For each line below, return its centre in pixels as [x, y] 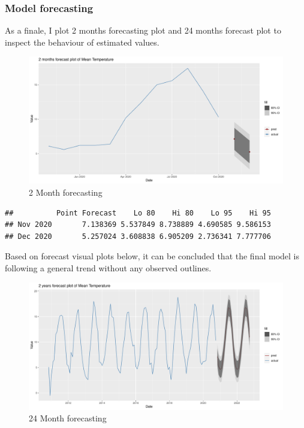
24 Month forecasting [68, 418]
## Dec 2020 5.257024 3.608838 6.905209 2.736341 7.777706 [138, 236]
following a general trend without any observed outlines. [108, 267]
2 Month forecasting [66, 192]
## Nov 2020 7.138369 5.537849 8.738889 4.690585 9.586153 [138, 225]
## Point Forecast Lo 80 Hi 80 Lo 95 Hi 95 [138, 213]
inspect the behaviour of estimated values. [82, 42]
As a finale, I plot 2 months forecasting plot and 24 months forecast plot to [143, 30]
